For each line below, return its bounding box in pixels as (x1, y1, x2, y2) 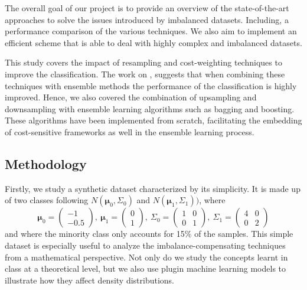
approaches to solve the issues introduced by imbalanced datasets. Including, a (5, 13, 289, 25)
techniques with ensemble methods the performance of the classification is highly (5, 79, 297, 92)
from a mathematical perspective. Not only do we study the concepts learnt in (5, 250, 288, 263)
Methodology (5, 154, 87, 172)
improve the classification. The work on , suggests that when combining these (5, 67, 285, 80)
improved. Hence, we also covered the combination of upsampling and (5, 91, 257, 103)
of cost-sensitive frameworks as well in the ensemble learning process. (5, 125, 254, 138)
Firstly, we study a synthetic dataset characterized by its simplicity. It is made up (5, 182, 301, 194)
